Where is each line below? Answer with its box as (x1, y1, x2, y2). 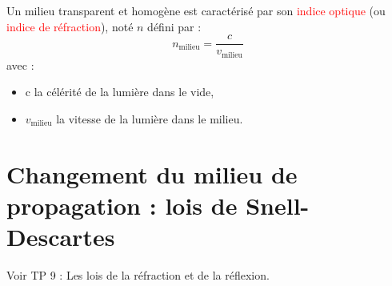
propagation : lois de (6, 188, 238, 221)
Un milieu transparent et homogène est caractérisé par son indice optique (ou (6, 2, 386, 18)
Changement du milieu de (6, 157, 298, 190)
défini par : (147, 18, 202, 34)
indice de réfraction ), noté (6, 18, 134, 34)
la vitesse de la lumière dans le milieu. (56, 110, 243, 127)
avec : (6, 56, 34, 73)
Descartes (6, 220, 115, 253)
